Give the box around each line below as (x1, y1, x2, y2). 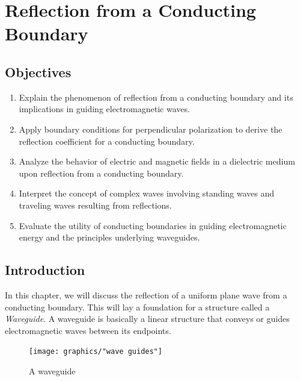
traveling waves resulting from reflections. (19, 198, 172, 211)
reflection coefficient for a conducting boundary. (19, 134, 195, 147)
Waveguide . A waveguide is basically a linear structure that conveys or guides (5, 312, 290, 325)
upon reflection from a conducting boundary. (19, 166, 184, 179)
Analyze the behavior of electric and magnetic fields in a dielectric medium (19, 155, 295, 168)
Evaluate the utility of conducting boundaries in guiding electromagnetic (19, 219, 287, 231)
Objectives (5, 62, 72, 81)
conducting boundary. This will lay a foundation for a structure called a (5, 300, 270, 313)
